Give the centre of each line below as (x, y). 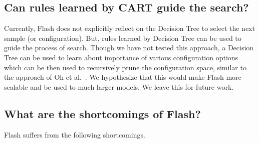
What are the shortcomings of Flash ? (102, 113)
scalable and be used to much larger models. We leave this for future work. (119, 86)
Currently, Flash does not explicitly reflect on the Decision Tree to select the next (129, 28)
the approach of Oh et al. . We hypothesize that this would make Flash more (123, 77)
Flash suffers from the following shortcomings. (75, 134)
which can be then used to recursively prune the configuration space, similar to (125, 67)
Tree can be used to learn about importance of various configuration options (121, 57)
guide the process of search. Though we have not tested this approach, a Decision (129, 48)
